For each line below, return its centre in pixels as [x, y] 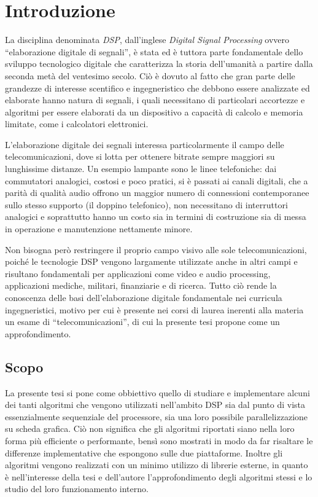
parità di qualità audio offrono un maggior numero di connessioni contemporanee [157, 193]
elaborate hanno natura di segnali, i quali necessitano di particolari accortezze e [155, 100]
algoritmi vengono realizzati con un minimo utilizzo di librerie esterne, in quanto [157, 465]
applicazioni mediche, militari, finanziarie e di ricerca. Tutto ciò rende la [141, 285]
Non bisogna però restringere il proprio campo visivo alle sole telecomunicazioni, [156, 249]
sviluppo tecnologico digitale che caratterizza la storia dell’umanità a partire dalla [159, 64]
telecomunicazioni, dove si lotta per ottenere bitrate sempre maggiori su [140, 156]
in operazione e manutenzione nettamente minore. [99, 229]
